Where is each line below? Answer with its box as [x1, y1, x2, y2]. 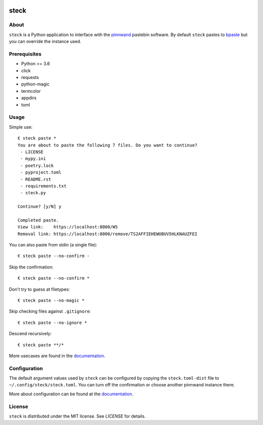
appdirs [21, 95, 37, 101]
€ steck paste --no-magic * [18, 298, 85, 303]
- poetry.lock [20, 162, 54, 168]
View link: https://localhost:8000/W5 [18, 224, 118, 230]
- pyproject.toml [20, 170, 62, 175]
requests [21, 75, 39, 81]
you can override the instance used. [9, 39, 81, 44]
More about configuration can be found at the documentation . [9, 391, 133, 397]
